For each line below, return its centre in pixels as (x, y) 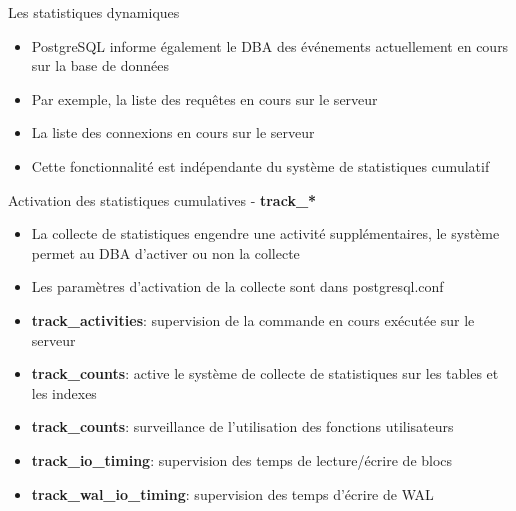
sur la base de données (100, 65)
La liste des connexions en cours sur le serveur (173, 132)
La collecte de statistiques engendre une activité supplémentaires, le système (265, 233)
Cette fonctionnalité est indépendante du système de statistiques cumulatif (260, 165)
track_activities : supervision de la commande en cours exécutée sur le (253, 319)
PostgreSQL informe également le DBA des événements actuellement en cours (270, 45)
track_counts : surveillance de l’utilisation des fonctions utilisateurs (242, 426)
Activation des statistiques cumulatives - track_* (162, 199)
